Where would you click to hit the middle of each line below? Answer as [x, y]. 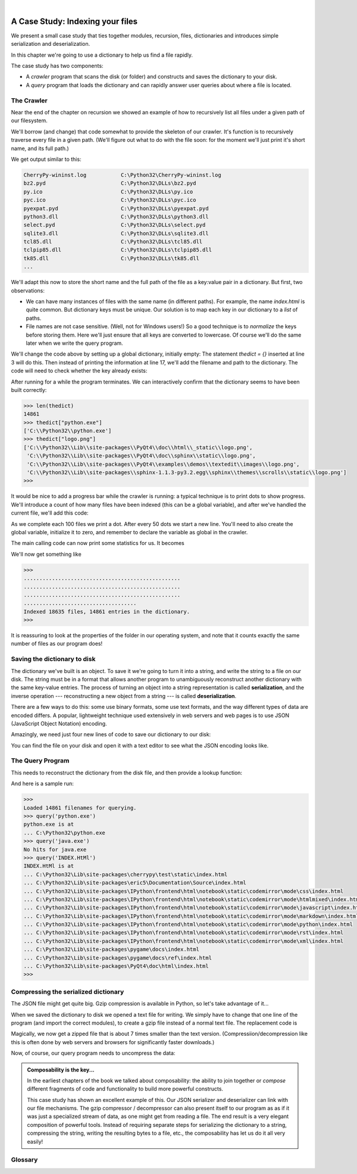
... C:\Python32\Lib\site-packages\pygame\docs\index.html [111, 949]
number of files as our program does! [57, 644]
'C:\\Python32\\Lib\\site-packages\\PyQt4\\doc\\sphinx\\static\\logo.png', [141, 456]
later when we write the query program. [74, 343]
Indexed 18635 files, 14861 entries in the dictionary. [107, 611]
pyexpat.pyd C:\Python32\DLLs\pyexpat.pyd [116, 208]
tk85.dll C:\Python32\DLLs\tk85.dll [111, 258]
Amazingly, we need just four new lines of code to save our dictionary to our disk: [111, 734]
